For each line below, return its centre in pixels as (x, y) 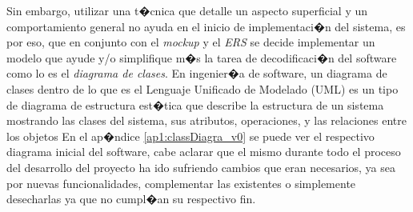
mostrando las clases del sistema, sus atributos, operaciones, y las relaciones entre (206, 120)
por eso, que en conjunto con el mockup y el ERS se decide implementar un (191, 42)
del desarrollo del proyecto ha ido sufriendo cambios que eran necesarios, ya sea (201, 167)
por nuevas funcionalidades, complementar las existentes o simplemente (181, 183)
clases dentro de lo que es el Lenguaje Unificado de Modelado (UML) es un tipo (202, 88)
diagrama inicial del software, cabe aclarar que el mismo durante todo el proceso (204, 152)
